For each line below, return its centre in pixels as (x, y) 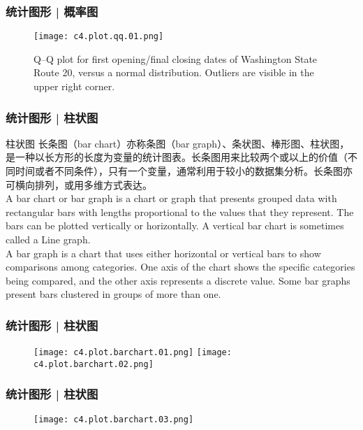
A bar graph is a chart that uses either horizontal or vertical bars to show (163, 253)
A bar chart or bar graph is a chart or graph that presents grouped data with (171, 198)
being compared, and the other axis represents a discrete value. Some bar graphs (178, 280)
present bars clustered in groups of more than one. (113, 294)
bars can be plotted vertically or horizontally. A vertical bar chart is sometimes (175, 225)
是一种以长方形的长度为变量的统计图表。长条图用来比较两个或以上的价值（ (177, 157)
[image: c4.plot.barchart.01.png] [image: (133, 353)
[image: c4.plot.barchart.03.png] (114, 419)
